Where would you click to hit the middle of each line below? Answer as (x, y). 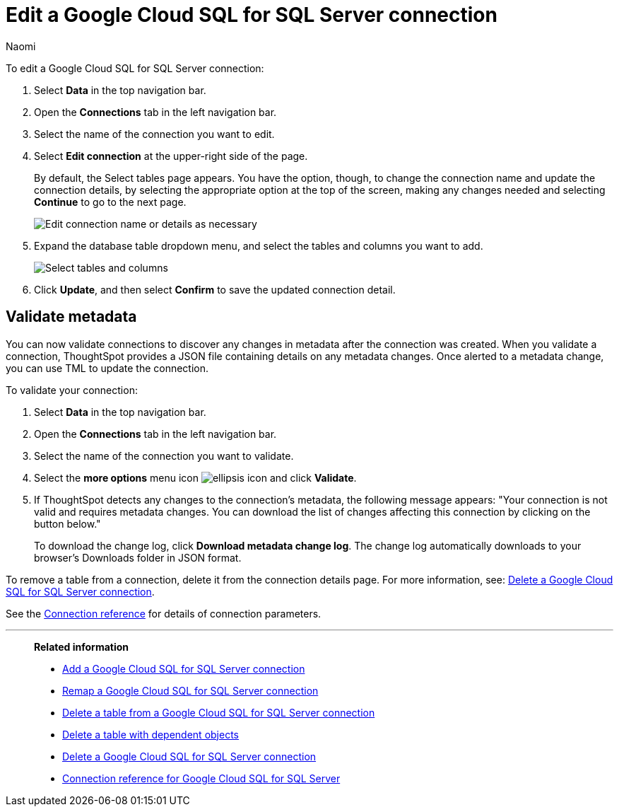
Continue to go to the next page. (110, 202)
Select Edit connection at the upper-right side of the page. (171, 156)
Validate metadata (71, 317)
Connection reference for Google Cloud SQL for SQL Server (201, 778)
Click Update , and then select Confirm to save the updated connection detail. (215, 289)
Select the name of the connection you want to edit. (154, 134)
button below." (67, 523)
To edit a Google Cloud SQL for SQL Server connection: (135, 68)
